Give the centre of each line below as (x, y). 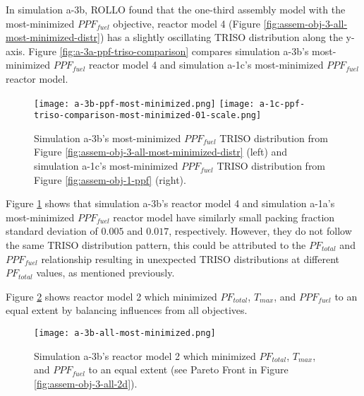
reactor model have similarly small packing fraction (224, 217)
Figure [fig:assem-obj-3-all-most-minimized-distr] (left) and (161, 152)
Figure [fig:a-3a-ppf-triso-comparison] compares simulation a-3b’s (169, 51)
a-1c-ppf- (282, 104)
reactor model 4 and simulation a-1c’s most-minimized (206, 65)
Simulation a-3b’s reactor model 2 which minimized (145, 355)
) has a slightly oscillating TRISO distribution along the (221, 37)
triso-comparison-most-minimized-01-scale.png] (148, 116)
